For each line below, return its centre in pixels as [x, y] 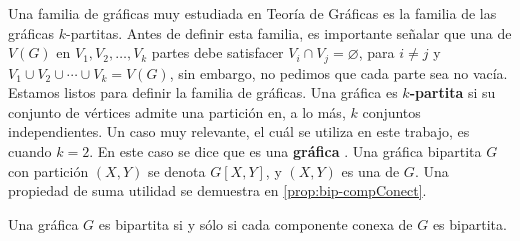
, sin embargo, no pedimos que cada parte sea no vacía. [338, 72]
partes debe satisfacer [217, 52]
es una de [370, 170]
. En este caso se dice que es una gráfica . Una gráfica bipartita [285, 151]
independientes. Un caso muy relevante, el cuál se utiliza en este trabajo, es [239, 131]
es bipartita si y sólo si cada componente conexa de [255, 223]
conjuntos [391, 111]
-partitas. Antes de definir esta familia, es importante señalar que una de [288, 32]
